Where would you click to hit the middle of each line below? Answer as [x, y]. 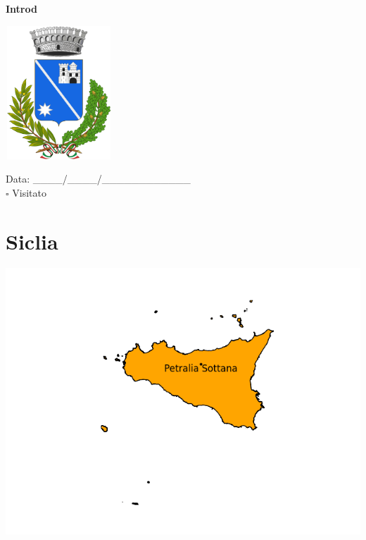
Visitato [29, 192]
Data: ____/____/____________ [98, 179]
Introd [21, 8]
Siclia [32, 241]
